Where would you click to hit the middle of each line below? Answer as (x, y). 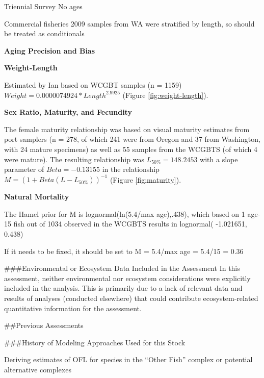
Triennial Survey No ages (43, 6)
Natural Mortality (37, 197)
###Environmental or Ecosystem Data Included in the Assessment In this (122, 268)
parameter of (24, 169)
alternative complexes (38, 369)
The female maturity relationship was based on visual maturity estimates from (127, 129)
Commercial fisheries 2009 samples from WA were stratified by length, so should (129, 23)
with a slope (219, 159)
